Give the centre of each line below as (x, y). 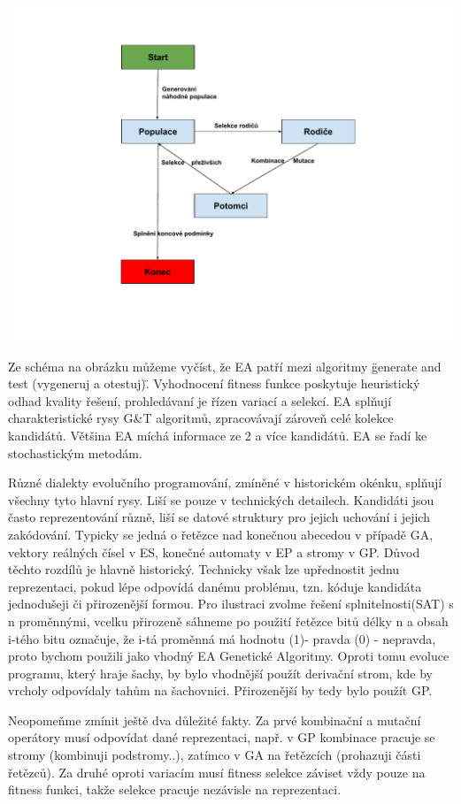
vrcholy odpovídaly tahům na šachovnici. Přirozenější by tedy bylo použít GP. (220, 690)
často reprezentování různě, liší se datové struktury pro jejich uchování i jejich (219, 517)
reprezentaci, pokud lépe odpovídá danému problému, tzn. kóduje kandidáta (215, 586)
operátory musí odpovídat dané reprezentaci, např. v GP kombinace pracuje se (222, 737)
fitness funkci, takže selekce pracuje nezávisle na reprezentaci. (175, 789)
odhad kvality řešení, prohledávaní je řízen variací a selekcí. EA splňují (200, 400)
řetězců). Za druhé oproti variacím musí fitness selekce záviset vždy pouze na (217, 772)
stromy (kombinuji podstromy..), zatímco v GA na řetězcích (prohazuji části (215, 755)
